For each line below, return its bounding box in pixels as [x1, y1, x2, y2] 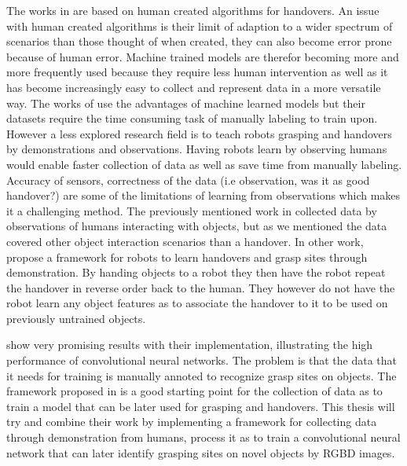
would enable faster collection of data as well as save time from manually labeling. [6, 156, 402, 172]
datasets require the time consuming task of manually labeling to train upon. [6, 110, 378, 127]
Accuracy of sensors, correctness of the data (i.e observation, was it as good [6, 171, 370, 188]
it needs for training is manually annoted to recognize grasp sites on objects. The [6, 367, 397, 383]
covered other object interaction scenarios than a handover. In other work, [6, 233, 364, 249]
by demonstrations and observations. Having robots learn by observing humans [6, 141, 387, 157]
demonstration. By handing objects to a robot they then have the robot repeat [6, 264, 386, 281]
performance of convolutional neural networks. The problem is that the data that [6, 352, 397, 369]
